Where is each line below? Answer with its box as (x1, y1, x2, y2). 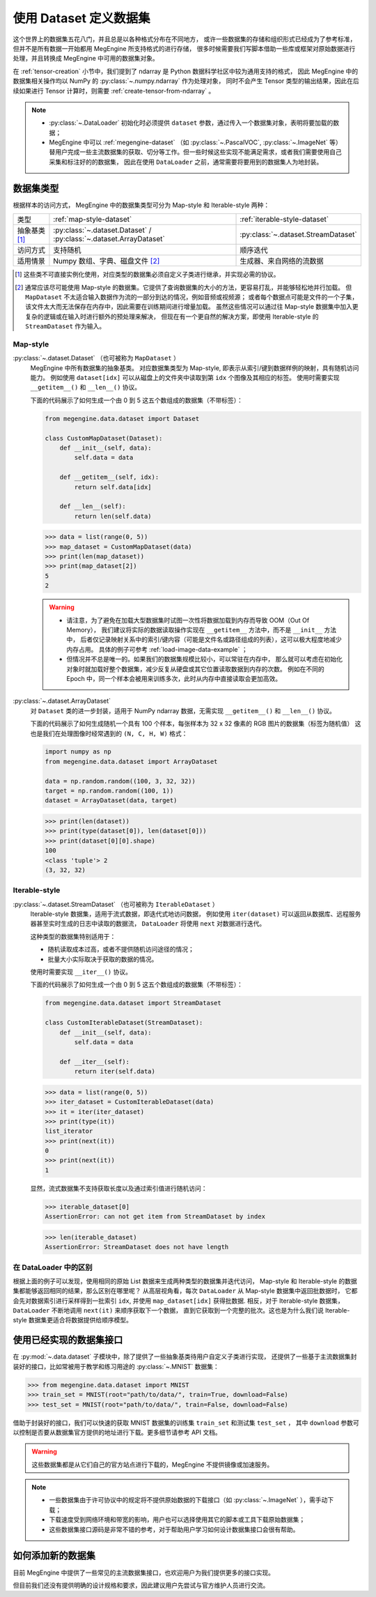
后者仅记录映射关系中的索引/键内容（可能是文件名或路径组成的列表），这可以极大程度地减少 (80, 635, 342, 644)
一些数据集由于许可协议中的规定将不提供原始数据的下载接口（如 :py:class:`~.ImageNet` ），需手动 (49, 1496, 328, 1504)
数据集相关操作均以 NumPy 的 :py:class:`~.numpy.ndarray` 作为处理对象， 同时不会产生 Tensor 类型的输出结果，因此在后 (13, 77, 359, 85)
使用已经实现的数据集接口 (13, 1334, 123, 1346)
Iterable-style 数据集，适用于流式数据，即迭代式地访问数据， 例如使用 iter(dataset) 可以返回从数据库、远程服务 (30, 910, 361, 918)
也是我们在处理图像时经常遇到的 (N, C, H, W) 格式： (30, 729, 188, 738)
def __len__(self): (59, 503, 127, 510)
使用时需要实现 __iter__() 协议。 (30, 968, 132, 976)
